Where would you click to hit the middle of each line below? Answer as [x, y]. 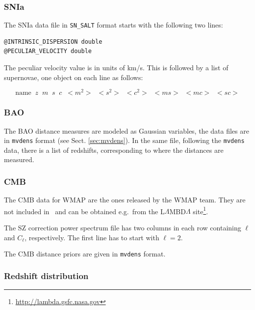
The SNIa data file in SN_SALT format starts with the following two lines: [114, 25]
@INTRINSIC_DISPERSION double [53, 42]
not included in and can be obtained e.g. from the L [84, 211]
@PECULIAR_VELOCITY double [48, 51]
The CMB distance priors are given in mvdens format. [85, 254]
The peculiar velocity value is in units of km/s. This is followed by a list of [116, 68]
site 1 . [201, 210]
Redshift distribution [46, 275]
